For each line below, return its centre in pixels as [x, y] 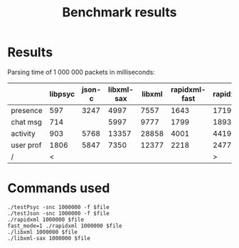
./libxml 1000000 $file [43, 232]
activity [23, 134]
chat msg [27, 122]
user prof [26, 145]
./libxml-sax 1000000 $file [49, 238]
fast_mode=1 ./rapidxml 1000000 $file [65, 226]
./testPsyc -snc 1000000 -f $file [59, 207]
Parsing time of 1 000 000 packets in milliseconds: [81, 72]
